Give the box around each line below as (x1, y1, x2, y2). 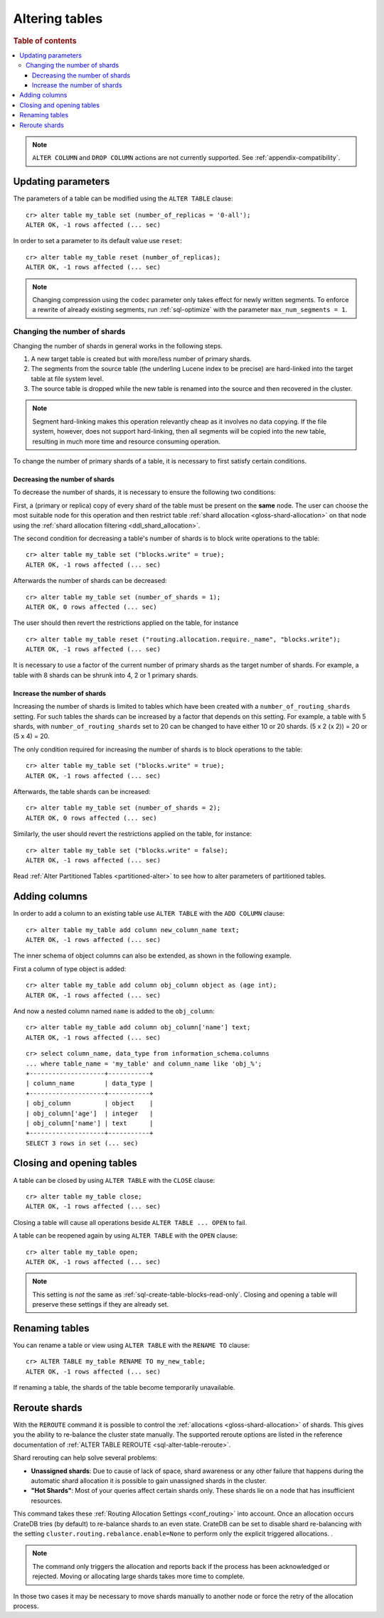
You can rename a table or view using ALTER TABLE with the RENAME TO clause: (13, 1341, 250, 1349)
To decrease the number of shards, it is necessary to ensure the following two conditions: (13, 488, 277, 497)
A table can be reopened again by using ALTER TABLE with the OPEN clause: (13, 1231, 238, 1240)
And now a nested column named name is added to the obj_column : (13, 1007, 215, 1015)
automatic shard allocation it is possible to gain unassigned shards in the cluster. (31, 1477, 267, 1485)
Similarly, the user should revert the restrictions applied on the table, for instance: (13, 830, 252, 838)
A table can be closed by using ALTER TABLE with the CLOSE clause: (13, 1176, 215, 1184)
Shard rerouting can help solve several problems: (13, 1454, 158, 1462)
